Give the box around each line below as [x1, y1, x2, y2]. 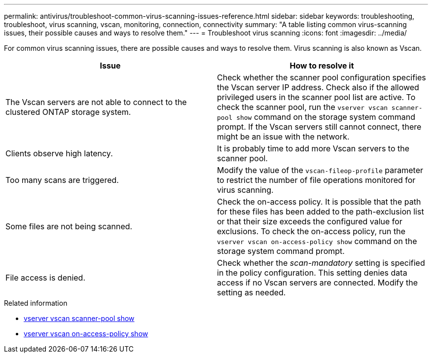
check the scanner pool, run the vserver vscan [217, 102, 388, 112]
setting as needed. [217, 287, 286, 297]
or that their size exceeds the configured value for [217, 216, 402, 226]
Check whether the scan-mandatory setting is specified [217, 258, 425, 268]
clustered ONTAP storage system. [5, 107, 131, 117]
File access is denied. [5, 273, 86, 283]
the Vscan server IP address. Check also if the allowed [217, 82, 419, 92]
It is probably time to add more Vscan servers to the [217, 143, 410, 153]
